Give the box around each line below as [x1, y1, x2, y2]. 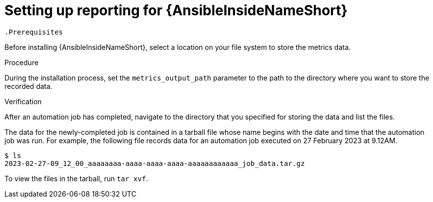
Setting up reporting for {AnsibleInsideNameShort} [4, 2, 348, 19]
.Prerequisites [4, 28, 63, 36]
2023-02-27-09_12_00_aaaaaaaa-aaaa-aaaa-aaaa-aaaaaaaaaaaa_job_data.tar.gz [4, 159, 305, 167]
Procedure [4, 58, 39, 67]
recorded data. [4, 81, 52, 90]
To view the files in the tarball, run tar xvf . [4, 174, 148, 183]
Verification [4, 97, 42, 106]
